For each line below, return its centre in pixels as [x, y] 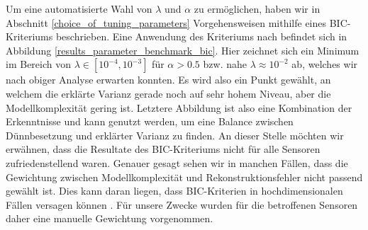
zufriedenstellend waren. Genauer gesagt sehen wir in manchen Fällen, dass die [177, 162]
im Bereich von [38, 64]
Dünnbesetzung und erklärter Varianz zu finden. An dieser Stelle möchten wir [175, 135]
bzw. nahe [225, 64]
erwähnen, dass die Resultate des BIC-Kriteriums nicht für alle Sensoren [163, 149]
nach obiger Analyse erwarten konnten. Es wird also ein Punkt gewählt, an [168, 80]
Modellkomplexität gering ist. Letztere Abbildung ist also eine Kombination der [179, 107]
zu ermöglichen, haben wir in [257, 8]
